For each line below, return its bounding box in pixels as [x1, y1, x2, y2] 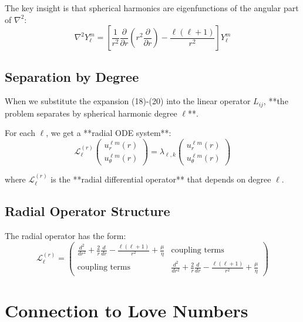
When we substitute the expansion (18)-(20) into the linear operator [5, 95, 251, 107]
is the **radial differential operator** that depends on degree [51, 173, 271, 185]
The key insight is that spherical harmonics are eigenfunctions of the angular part [5, 2, 299, 14]
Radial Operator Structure [5, 202, 170, 220]
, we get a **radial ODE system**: [46, 127, 171, 139]
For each [5, 127, 35, 139]
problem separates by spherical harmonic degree [5, 107, 177, 119]
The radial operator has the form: [5, 230, 126, 242]
